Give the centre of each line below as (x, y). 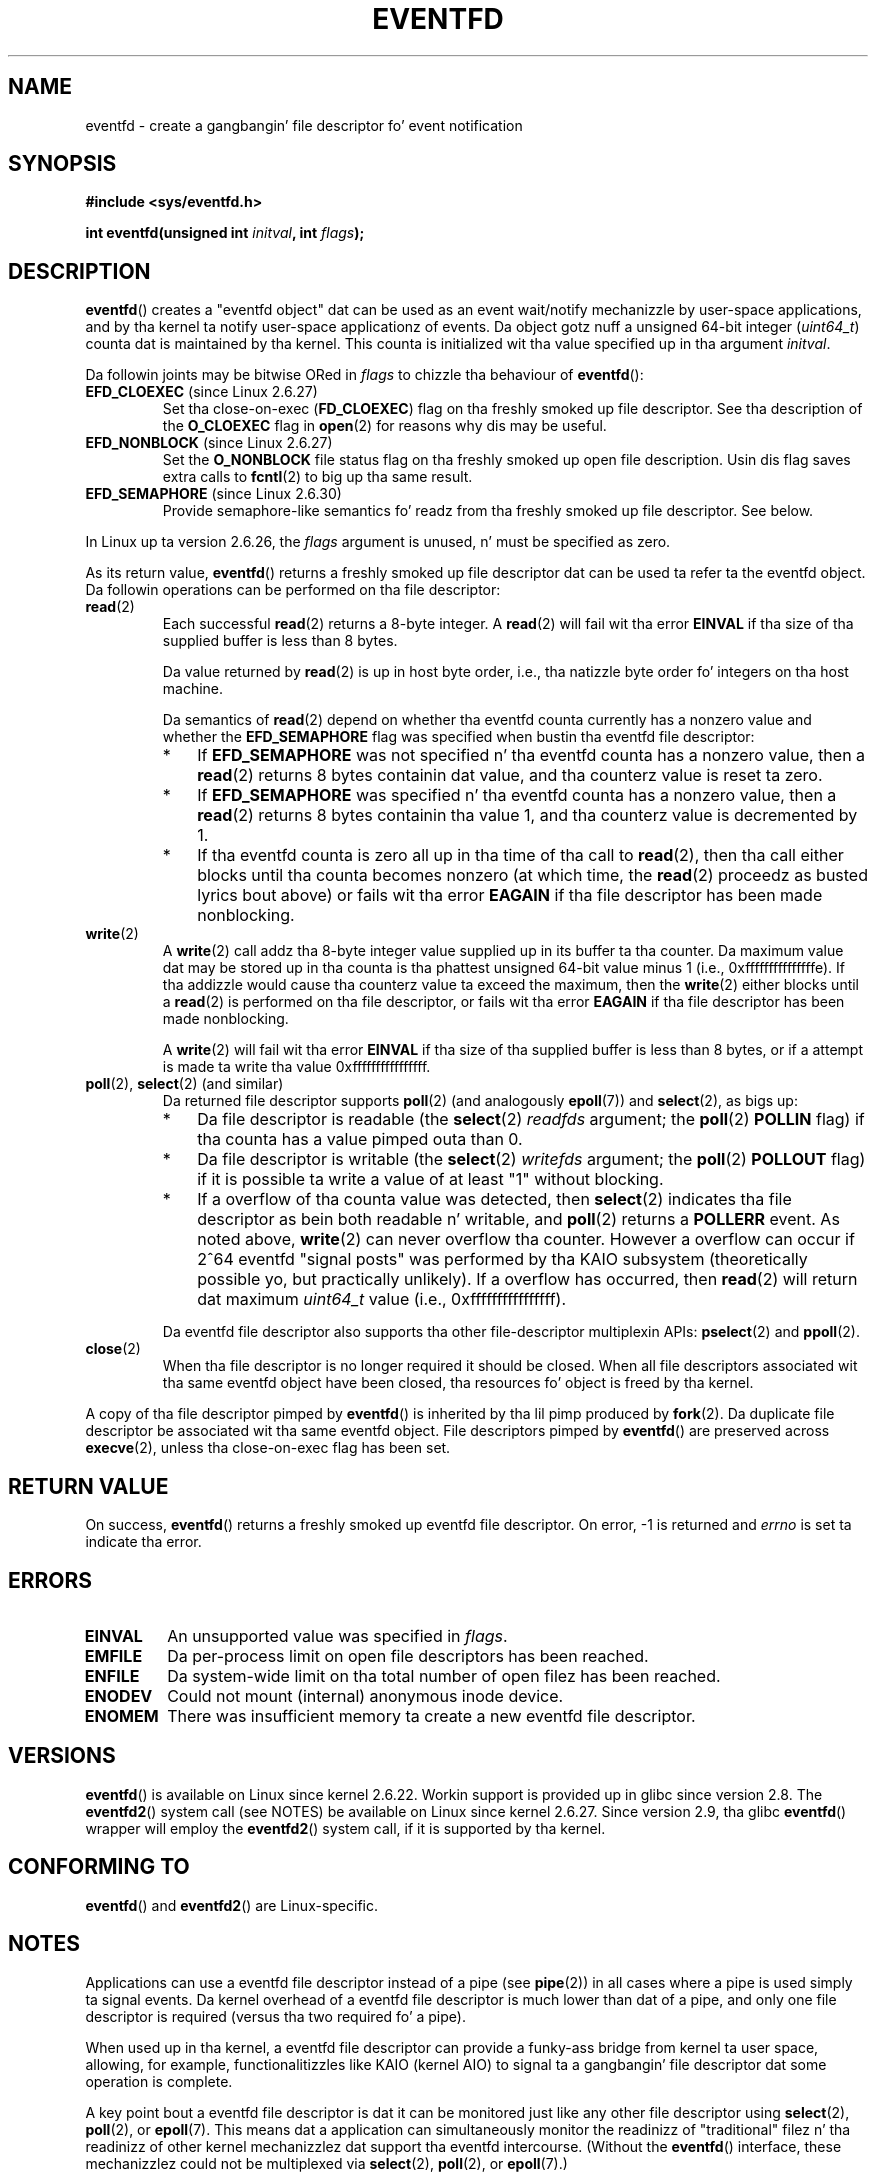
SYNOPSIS (62, 164)
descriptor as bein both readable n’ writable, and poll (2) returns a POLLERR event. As (518, 1219)
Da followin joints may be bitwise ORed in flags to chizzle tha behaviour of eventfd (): (364, 375)
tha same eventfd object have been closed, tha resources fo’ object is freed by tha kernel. (458, 1383)
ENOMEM (121, 1715)
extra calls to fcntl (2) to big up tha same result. (317, 477)
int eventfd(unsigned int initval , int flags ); (225, 233)
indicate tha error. (143, 1542)
